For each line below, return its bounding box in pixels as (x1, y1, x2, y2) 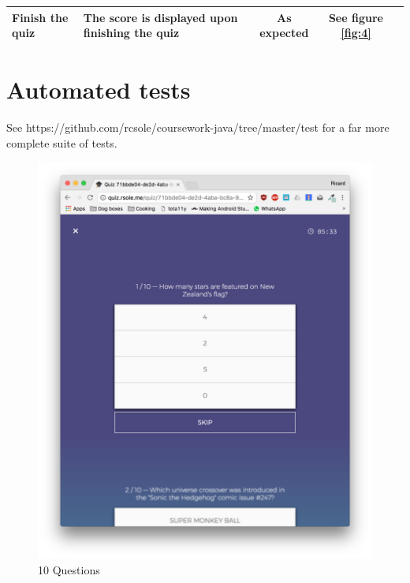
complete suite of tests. (6, 134, 117, 151)
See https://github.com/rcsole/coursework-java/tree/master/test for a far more (6, 119, 389, 136)
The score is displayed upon (83, 9, 238, 25)
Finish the (12, 9, 69, 25)
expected (259, 24, 309, 41)
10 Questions (38, 561, 100, 577)
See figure (328, 9, 383, 25)
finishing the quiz (83, 24, 180, 41)
